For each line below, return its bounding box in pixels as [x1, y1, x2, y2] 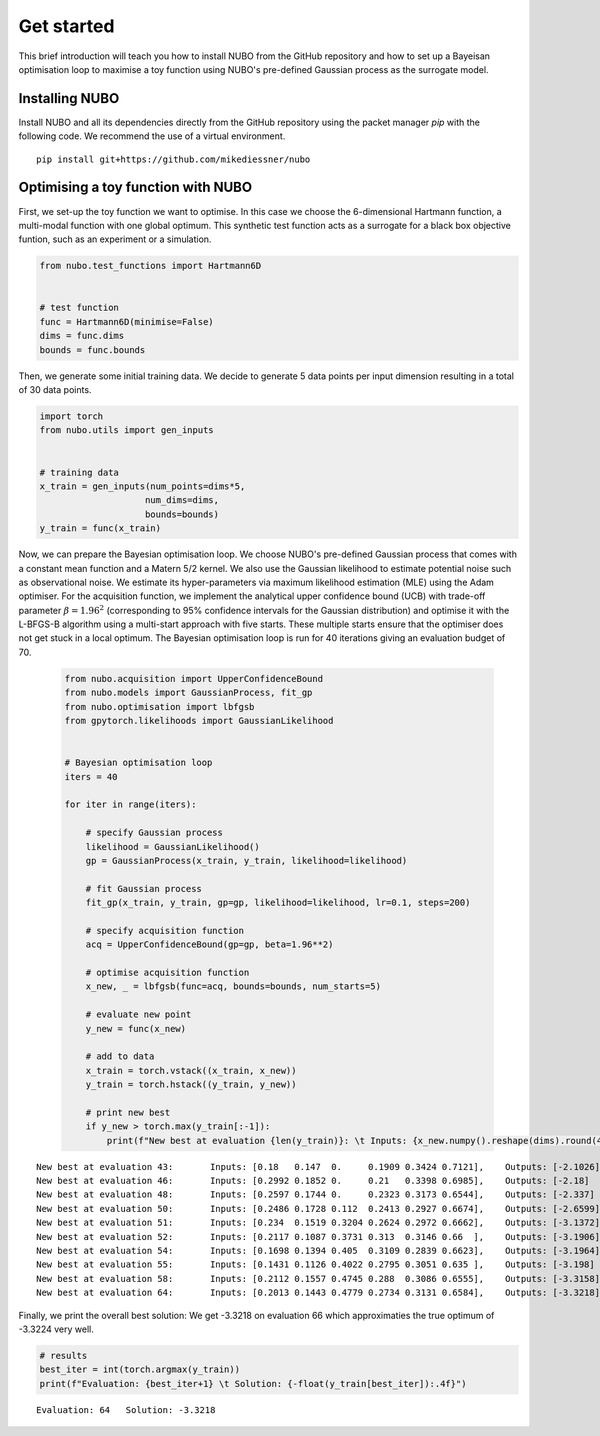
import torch [39, 411, 104, 422]
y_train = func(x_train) [39, 523, 162, 534]
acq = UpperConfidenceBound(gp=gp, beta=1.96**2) [85, 939, 334, 950]
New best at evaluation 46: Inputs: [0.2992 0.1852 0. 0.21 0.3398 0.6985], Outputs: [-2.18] [36, 1175, 590, 1187]
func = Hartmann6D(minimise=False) [39, 316, 214, 327]
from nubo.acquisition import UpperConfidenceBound [64, 673, 324, 684]
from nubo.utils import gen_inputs [39, 425, 214, 436]
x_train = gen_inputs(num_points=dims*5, [39, 480, 246, 492]
